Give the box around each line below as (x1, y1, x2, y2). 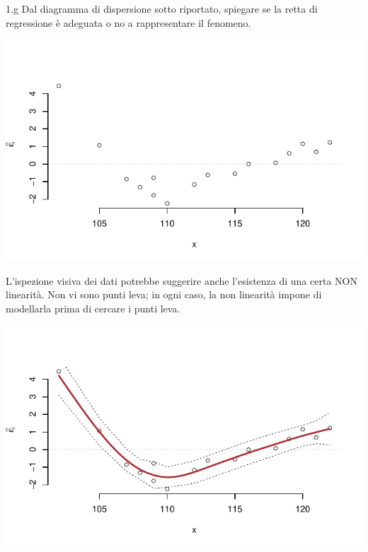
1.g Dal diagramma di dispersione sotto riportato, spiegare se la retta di (6, 1, 318, 16)
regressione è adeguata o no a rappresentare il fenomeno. (6, 15, 251, 30)
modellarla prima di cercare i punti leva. (6, 300, 180, 315)
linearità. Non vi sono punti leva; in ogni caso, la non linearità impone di (6, 287, 322, 302)
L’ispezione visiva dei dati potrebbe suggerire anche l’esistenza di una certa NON (6, 273, 357, 288)
